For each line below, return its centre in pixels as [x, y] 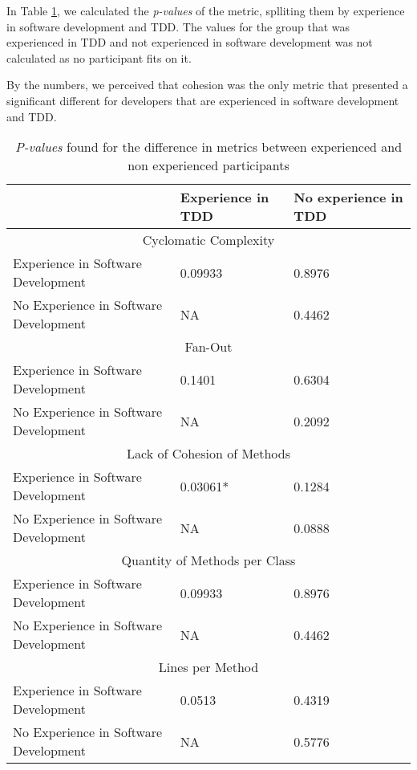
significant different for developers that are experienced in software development [203, 100]
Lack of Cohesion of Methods [208, 454]
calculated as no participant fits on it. [99, 57]
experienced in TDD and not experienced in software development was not [190, 42]
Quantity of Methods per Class [208, 560]
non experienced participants [208, 165]
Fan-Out [208, 347]
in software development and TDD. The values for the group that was [178, 26]
